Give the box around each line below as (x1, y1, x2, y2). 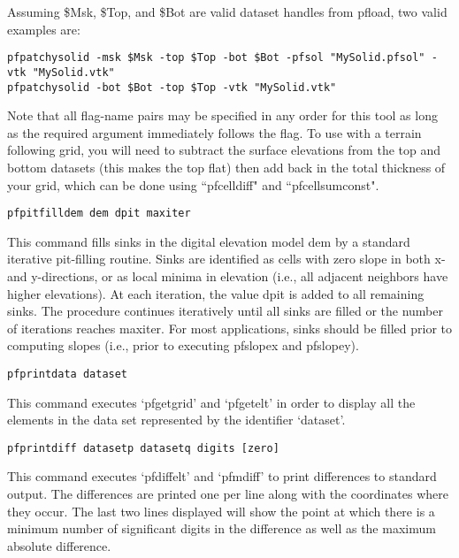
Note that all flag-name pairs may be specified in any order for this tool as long (7, 106, 438, 125)
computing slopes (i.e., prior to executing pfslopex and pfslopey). (7, 336, 359, 355)
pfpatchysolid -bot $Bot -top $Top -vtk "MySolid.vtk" (7, 80, 337, 94)
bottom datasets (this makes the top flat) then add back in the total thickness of (7, 157, 446, 176)
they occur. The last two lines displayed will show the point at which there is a (7, 501, 435, 520)
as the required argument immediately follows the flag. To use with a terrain (7, 123, 422, 141)
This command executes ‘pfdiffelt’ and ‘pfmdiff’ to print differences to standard (7, 467, 437, 485)
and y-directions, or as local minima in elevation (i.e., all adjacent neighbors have (7, 266, 448, 285)
